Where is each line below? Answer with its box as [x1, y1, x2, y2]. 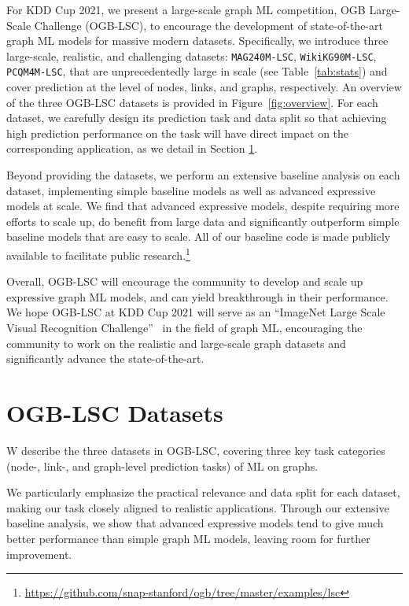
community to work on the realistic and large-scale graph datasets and [6, 334, 346, 351]
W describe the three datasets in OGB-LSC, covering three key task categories [6, 442, 385, 458]
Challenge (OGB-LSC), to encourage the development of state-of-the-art [34, 17, 383, 33]
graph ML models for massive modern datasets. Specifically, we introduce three [6, 32, 389, 49]
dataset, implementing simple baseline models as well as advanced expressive [6, 182, 376, 198]
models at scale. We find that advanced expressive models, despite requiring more [6, 198, 400, 214]
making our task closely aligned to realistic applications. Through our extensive [6, 499, 389, 515]
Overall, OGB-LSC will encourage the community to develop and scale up [6, 273, 363, 290]
